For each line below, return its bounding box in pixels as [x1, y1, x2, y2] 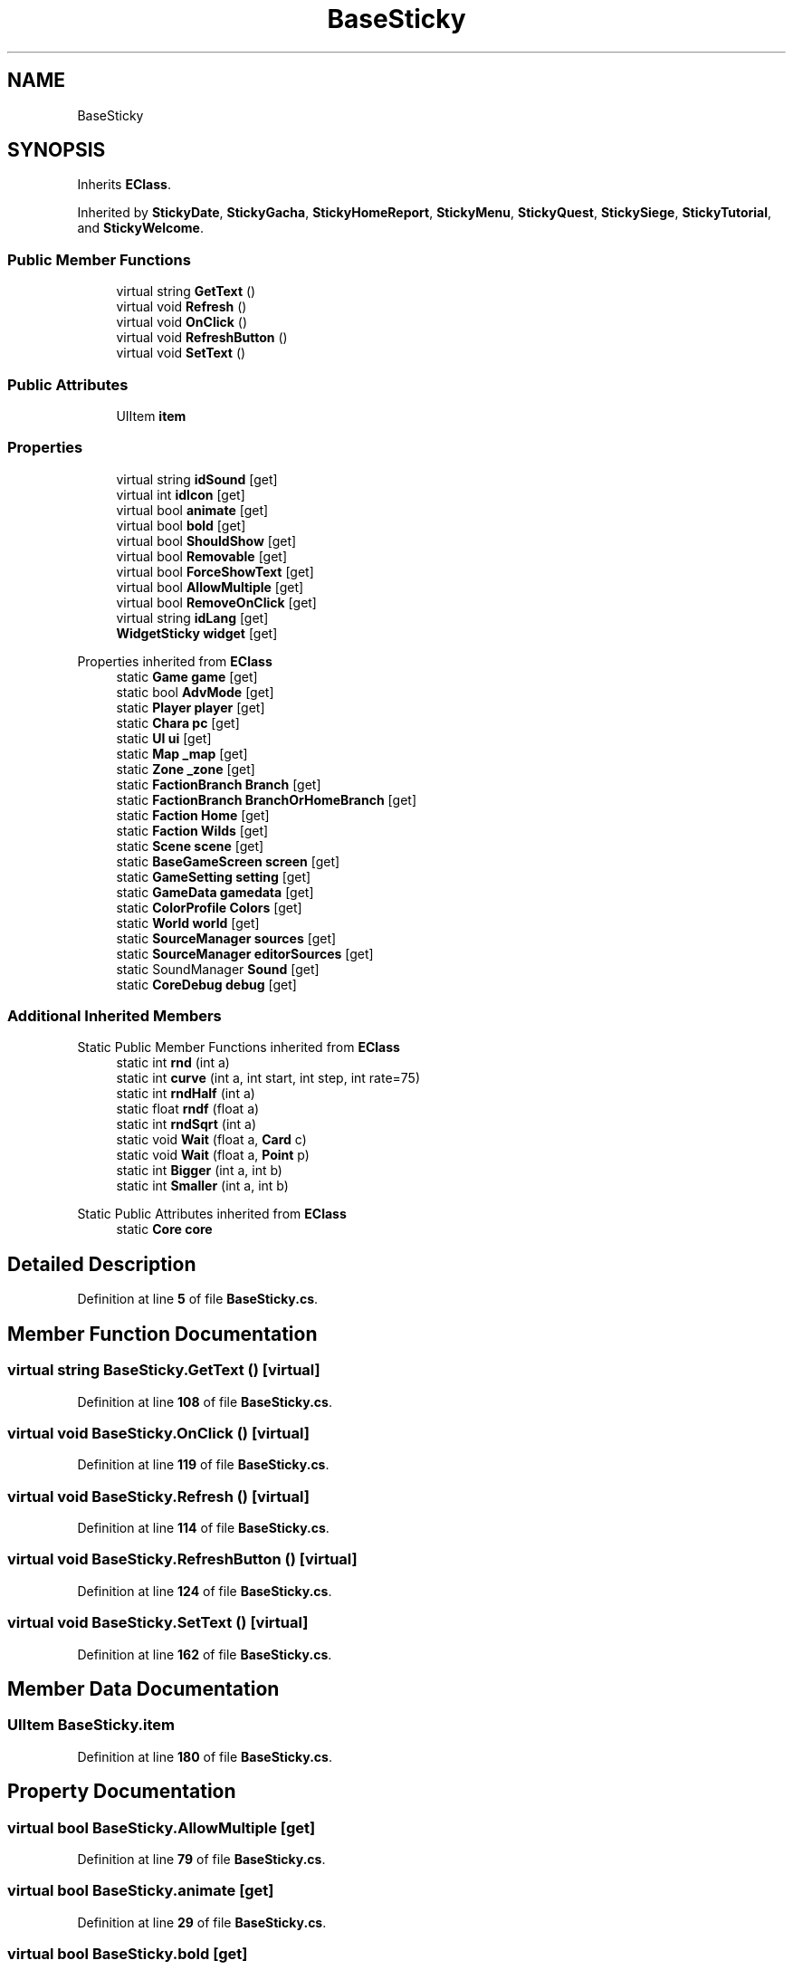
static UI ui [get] [116, 730, 212, 746]
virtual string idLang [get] [116, 609, 269, 626]
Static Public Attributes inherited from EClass [77, 1206, 347, 1222]
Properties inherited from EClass [77, 653, 272, 669]
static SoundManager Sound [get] [116, 961, 320, 977]
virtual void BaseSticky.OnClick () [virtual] [7, 1423, 310, 1442]
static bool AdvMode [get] [116, 684, 274, 700]
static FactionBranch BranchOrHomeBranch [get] [116, 791, 416, 808]
